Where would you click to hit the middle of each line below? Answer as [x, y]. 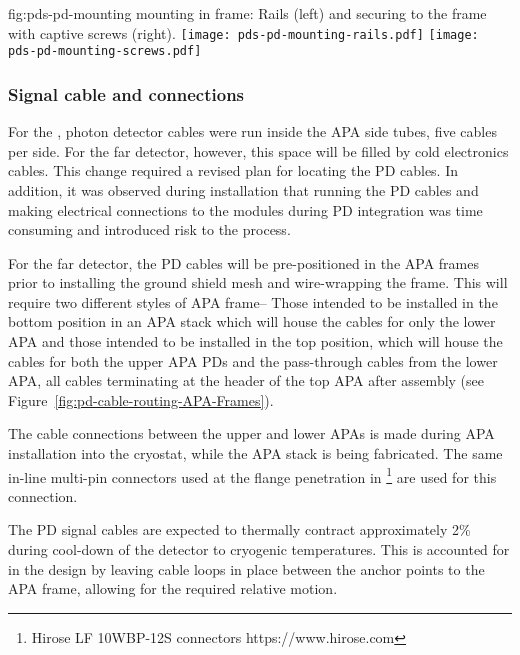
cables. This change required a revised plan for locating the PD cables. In [233, 170]
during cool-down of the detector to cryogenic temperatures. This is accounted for [259, 549]
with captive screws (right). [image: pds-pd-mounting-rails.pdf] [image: [243, 32]
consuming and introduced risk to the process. [149, 229]
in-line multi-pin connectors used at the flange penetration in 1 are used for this [252, 475]
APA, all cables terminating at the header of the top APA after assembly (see [246, 380]
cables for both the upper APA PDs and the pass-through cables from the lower [253, 360]
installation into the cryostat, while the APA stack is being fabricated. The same [255, 453]
